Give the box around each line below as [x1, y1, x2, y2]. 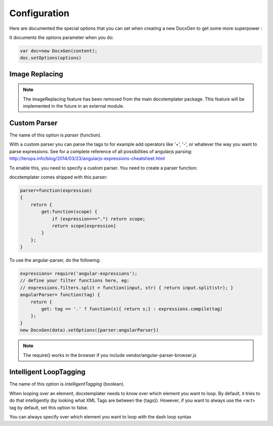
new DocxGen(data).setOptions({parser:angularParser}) [20, 327, 159, 333]
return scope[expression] [52, 223, 116, 228]
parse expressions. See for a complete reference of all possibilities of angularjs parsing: [9, 148, 193, 154]
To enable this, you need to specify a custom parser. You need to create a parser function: [9, 165, 198, 171]
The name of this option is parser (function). [9, 132, 102, 138]
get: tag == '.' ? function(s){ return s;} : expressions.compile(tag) [41, 306, 223, 312]
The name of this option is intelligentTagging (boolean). [9, 381, 125, 387]
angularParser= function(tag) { [20, 292, 101, 298]
